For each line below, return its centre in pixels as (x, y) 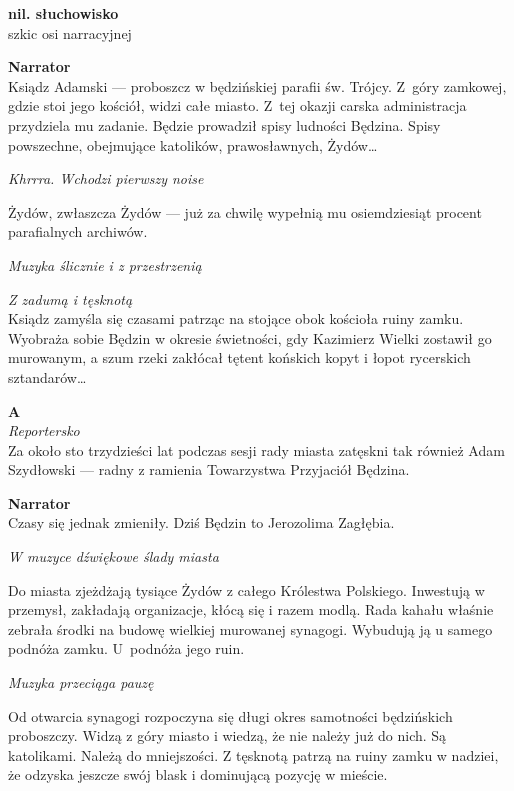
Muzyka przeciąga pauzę (81, 682)
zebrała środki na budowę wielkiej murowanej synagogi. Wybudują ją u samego (250, 628)
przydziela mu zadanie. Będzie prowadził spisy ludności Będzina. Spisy (224, 124)
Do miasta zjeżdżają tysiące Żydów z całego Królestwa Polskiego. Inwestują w (246, 589)
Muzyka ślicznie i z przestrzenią (105, 264)
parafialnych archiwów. (78, 231)
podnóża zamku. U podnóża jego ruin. (126, 648)
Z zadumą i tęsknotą (70, 298)
